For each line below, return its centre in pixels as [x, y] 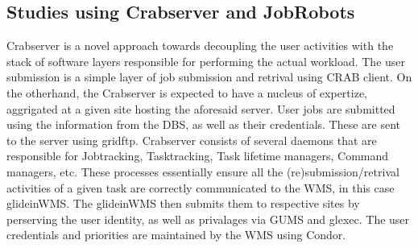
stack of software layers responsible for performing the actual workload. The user [206, 61]
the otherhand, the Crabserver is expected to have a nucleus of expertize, [187, 92]
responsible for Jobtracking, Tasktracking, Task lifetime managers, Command [198, 156]
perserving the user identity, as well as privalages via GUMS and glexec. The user [208, 219]
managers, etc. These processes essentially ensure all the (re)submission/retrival [203, 171]
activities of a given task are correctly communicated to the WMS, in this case [201, 187]
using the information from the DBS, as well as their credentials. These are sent [204, 124]
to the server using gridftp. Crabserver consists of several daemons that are [192, 140]
